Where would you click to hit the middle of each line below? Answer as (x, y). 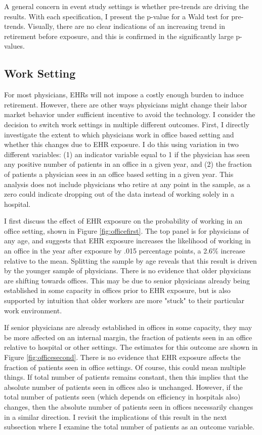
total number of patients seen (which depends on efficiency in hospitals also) (122, 397)
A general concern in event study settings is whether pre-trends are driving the (126, 6)
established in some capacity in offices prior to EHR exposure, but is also (117, 290)
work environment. (33, 310)
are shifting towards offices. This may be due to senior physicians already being (127, 280)
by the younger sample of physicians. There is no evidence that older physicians (128, 270)
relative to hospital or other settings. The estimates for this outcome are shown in (131, 347)
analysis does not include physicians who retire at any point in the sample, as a (127, 184)
